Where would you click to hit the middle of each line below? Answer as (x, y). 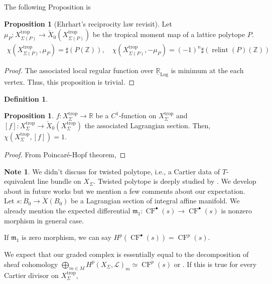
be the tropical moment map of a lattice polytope (169, 34)
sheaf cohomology (31, 264)
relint (220, 50)
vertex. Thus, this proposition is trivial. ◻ (70, 82)
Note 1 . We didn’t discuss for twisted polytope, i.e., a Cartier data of (112, 171)
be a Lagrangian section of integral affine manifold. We (155, 201)
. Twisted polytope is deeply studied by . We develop (175, 181)
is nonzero (237, 210)
